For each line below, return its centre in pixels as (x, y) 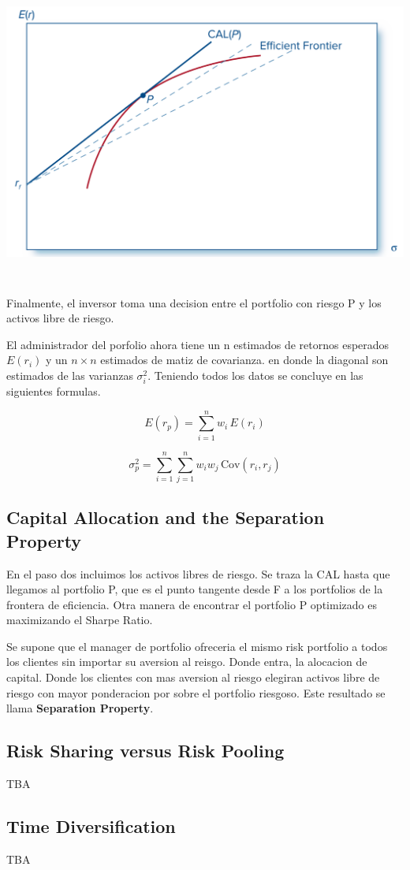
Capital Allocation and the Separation (166, 517)
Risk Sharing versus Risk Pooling (145, 751)
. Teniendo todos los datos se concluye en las (255, 375)
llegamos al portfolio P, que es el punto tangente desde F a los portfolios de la (195, 589)
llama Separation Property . (80, 708)
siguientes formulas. (54, 391)
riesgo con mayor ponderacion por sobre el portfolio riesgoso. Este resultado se (196, 692)
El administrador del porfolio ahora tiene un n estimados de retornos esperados (198, 344)
